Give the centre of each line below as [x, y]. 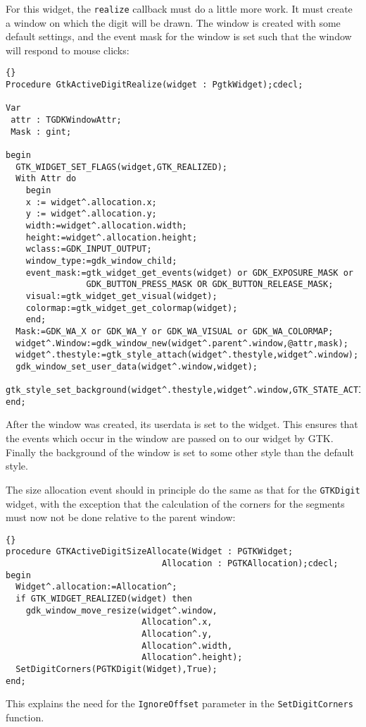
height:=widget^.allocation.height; [112, 237]
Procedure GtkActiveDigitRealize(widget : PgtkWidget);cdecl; [154, 85]
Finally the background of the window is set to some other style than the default [180, 452]
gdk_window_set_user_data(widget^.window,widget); [137, 366]
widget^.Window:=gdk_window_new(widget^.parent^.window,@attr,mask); [182, 343]
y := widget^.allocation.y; [91, 214]
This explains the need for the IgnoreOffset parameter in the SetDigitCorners [179, 703]
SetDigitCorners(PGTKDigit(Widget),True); [116, 669]
